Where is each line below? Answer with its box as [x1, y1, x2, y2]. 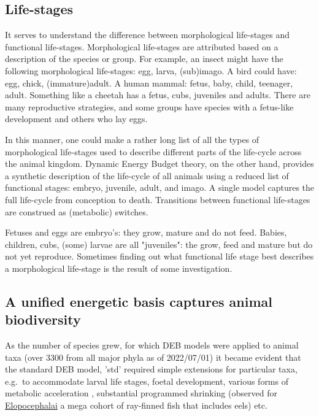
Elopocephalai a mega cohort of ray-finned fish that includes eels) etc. [5, 399, 267, 412]
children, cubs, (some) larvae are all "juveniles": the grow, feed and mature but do [5, 237, 313, 250]
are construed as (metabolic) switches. [5, 205, 148, 218]
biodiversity [5, 310, 81, 329]
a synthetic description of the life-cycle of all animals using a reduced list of [5, 169, 289, 182]
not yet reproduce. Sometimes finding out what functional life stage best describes [5, 250, 314, 263]
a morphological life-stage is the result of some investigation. [5, 261, 233, 274]
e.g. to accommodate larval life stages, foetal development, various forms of [5, 374, 288, 387]
